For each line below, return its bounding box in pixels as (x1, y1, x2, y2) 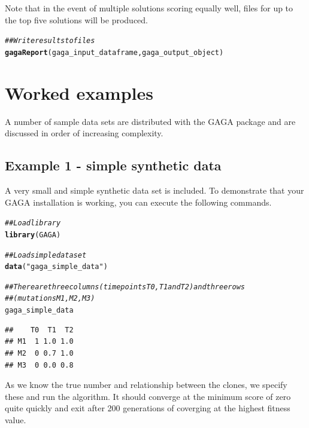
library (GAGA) (5, 230, 61, 239)
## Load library (5, 219, 61, 228)
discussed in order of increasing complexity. (5, 127, 163, 139)
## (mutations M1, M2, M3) (5, 294, 95, 303)
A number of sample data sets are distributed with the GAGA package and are (5, 115, 296, 127)
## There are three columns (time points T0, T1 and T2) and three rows (5, 282, 245, 291)
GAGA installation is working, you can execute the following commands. (5, 195, 272, 208)
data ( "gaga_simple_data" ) (5, 262, 108, 271)
